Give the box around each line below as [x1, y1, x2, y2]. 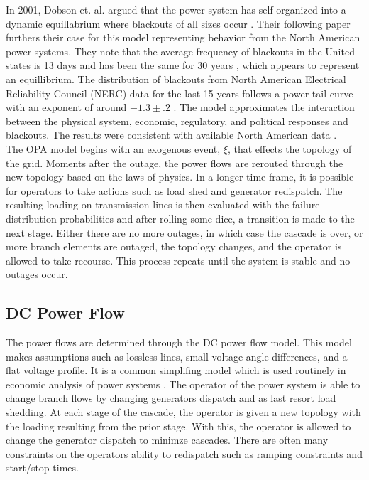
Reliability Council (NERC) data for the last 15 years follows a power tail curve [6, 85, 353, 100]
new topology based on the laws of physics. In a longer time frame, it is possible [6, 169, 354, 184]
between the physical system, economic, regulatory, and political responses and [6, 113, 348, 128]
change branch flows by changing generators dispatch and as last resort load [6, 390, 336, 405]
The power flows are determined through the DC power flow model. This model [6, 335, 352, 350]
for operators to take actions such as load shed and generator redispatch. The [6, 183, 343, 198]
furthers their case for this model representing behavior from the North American [6, 30, 360, 45]
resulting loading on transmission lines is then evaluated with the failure [6, 197, 320, 212]
